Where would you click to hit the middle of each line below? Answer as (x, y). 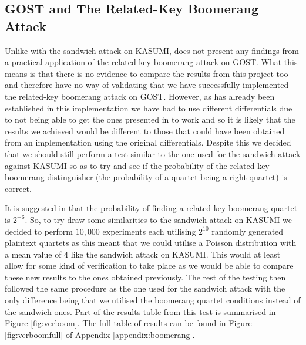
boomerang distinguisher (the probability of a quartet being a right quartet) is (146, 177)
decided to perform (39, 231)
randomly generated (248, 231)
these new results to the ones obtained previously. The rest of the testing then (145, 277)
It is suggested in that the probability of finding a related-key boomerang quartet (151, 208)
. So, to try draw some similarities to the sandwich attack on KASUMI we (158, 219)
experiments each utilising (149, 231)
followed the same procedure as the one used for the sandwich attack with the (145, 288)
